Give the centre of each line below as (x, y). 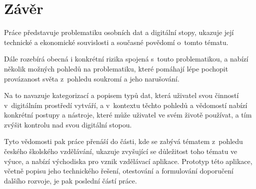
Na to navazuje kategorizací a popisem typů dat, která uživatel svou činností (121, 95)
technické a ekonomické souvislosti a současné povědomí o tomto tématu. (116, 42)
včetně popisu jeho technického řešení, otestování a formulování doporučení (119, 171)
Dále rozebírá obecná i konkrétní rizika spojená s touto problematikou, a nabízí (126, 59)
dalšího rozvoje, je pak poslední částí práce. (70, 180)
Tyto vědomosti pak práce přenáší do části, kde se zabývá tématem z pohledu (123, 141)
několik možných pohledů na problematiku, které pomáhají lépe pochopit (116, 68)
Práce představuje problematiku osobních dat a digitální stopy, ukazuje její (119, 32)
